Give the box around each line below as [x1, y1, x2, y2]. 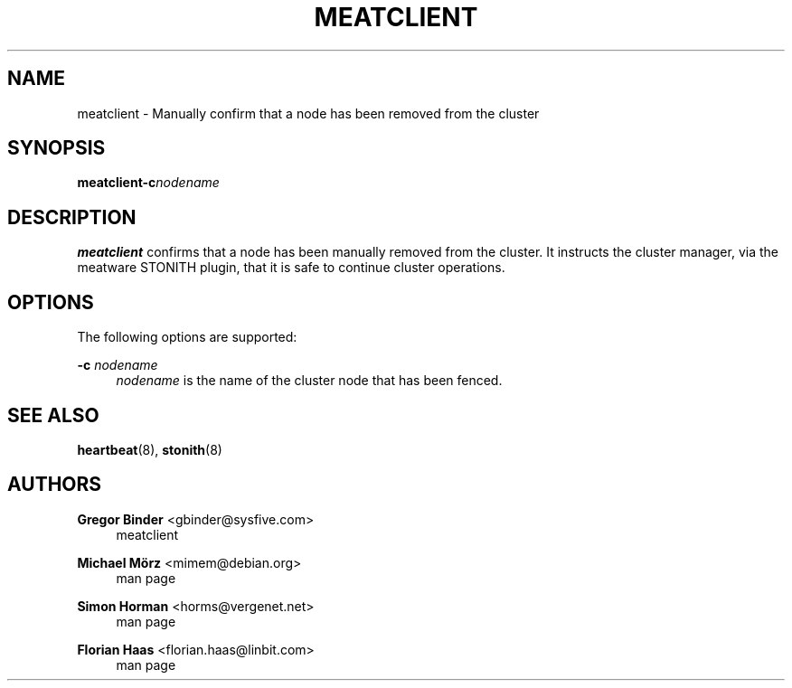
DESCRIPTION [7, 205, 137, 229]
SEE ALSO [7, 403, 99, 427]
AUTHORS [7, 473, 102, 496]
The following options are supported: [77, 329, 297, 345]
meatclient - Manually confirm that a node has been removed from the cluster [77, 105, 540, 121]
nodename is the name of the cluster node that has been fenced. [116, 372, 503, 389]
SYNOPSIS [7, 137, 106, 160]
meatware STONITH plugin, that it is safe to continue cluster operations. [77, 259, 505, 276]
